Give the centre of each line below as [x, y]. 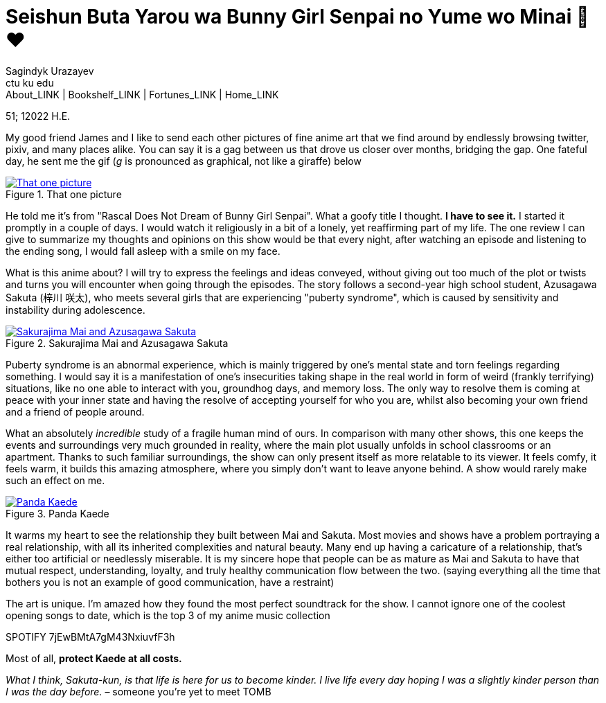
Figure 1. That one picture [64, 194]
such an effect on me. [55, 480]
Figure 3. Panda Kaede [57, 513]
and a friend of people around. [75, 411]
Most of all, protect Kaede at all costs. [94, 658]
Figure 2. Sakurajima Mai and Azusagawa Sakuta [117, 343]
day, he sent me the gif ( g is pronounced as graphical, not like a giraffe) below [184, 161]
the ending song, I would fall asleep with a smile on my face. [143, 251]
